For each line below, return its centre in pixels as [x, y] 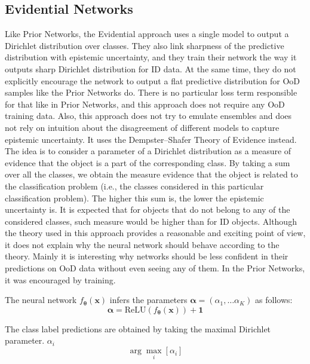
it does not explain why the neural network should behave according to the [142, 244]
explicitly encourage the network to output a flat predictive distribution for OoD [153, 80]
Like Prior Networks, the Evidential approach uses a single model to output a [147, 34]
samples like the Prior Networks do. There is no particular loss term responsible [151, 92]
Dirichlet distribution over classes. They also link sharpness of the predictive [145, 45]
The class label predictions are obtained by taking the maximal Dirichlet [138, 328]
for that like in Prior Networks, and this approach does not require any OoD [145, 104]
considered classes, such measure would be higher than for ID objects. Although [151, 221]
